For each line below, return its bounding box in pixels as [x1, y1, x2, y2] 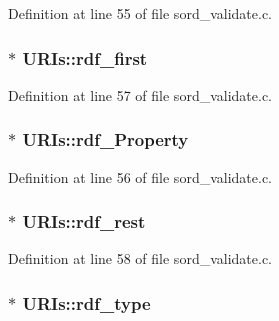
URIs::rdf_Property [22, 127, 189, 152]
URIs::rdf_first [22, 45, 148, 70]
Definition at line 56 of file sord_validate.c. [8, 166, 272, 187]
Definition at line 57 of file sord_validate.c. [8, 84, 272, 105]
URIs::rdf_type [22, 290, 151, 315]
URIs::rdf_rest [22, 209, 146, 234]
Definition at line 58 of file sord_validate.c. [8, 248, 272, 269]
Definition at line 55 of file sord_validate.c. [8, 3, 272, 23]
